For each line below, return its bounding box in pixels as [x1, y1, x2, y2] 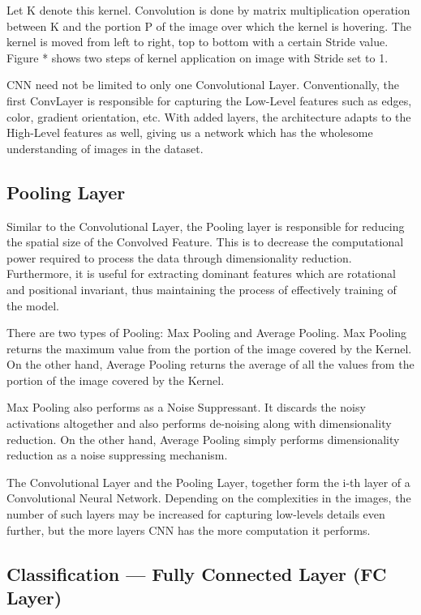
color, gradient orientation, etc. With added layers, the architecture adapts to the [6, 108, 411, 125]
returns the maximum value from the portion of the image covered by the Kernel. [6, 340, 412, 357]
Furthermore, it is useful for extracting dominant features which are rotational [6, 265, 396, 282]
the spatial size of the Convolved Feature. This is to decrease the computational [6, 233, 404, 250]
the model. [6, 297, 59, 314]
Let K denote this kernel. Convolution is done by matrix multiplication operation [6, 2, 410, 18]
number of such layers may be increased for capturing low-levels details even [6, 506, 385, 523]
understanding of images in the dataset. [6, 139, 204, 156]
